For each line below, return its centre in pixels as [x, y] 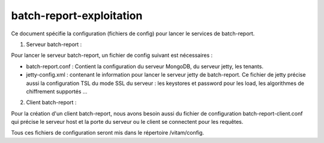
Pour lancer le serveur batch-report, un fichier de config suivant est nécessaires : [112, 55]
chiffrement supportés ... [57, 91]
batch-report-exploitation [77, 16]
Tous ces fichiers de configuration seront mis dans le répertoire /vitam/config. [107, 133]
